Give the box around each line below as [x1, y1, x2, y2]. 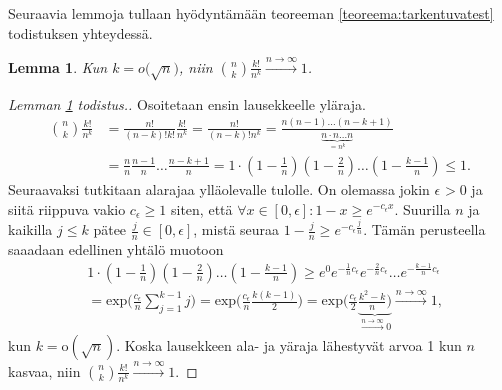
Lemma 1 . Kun [8, 56, 108, 77]
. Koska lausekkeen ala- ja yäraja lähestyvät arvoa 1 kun [116, 334, 462, 355]
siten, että [171, 198, 233, 219]
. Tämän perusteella [363, 219, 486, 240]
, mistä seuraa [193, 219, 280, 240]
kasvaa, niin [8, 360, 81, 381]
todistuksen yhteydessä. [8, 22, 153, 43]
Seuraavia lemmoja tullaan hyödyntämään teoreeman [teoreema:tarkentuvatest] [8, 3, 494, 23]
